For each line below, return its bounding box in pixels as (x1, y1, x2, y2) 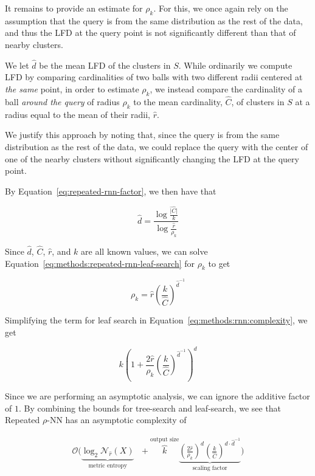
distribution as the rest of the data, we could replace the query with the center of (5, 140, 308, 153)
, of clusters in (231, 95, 285, 108)
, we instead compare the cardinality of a (150, 82, 303, 95)
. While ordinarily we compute (178, 58, 292, 71)
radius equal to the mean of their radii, (5, 108, 150, 120)
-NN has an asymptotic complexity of (47, 413, 187, 426)
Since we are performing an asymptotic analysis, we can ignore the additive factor (5, 390, 310, 402)
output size (150, 436, 179, 443)
